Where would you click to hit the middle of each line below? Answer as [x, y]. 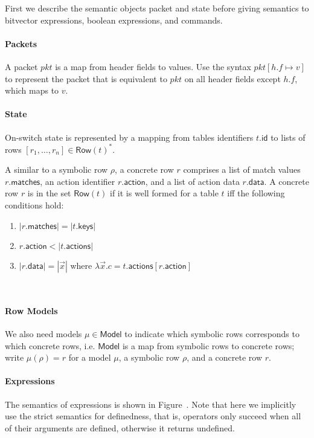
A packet [21, 66]
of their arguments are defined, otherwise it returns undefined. [120, 427]
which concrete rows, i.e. [50, 345]
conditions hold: [34, 205]
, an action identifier [78, 181]
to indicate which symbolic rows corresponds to [212, 334]
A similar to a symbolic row [56, 169]
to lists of [288, 137]
